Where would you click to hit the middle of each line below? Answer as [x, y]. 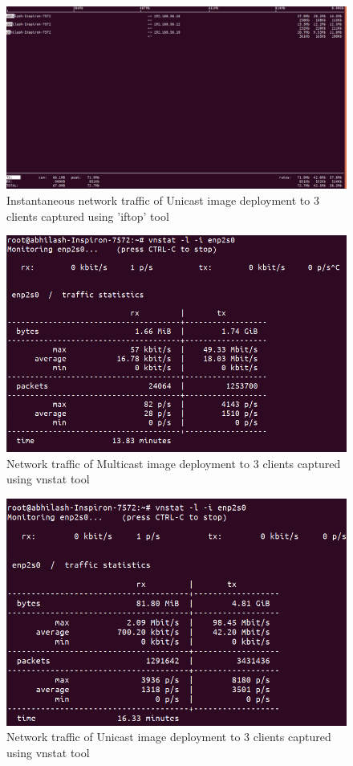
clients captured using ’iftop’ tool [88, 216]
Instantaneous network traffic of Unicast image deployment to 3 [163, 200]
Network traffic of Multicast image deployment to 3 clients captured [174, 463]
